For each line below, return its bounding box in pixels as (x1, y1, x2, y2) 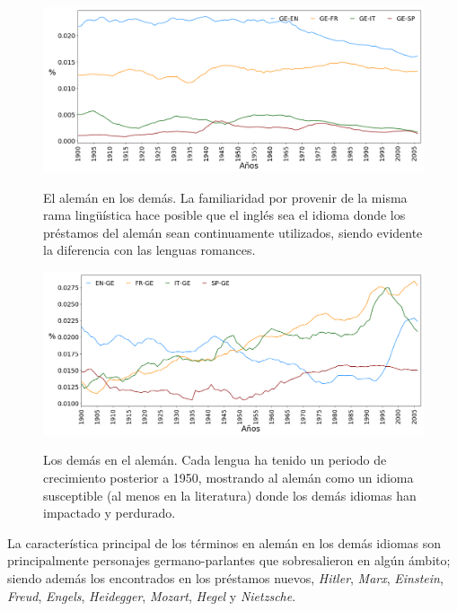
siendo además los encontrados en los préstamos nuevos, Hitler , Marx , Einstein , (7, 568, 444, 587)
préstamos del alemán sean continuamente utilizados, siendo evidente (43, 223, 423, 241)
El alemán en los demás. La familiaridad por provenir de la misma (43, 188, 408, 206)
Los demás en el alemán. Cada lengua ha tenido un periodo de (43, 450, 387, 469)
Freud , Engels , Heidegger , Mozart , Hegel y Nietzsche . (7, 586, 296, 605)
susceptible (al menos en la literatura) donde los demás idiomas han (43, 485, 417, 504)
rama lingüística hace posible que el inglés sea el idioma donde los (43, 205, 406, 224)
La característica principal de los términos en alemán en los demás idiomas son (7, 533, 442, 552)
